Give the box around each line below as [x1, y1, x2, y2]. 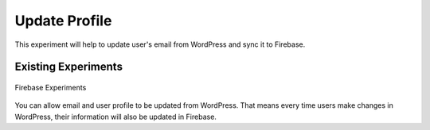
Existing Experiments [14, 60, 123, 74]
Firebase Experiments [14, 82, 87, 92]
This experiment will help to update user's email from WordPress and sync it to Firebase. [14, 40, 306, 49]
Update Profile [14, 12, 112, 29]
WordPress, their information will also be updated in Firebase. [14, 112, 217, 121]
